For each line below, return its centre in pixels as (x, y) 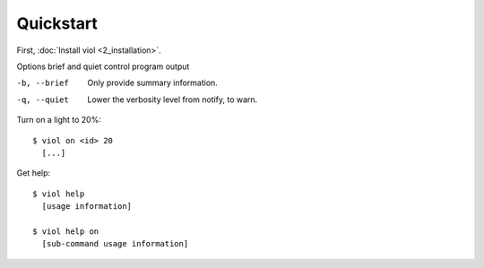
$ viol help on (66, 231)
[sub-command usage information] (115, 244)
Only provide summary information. (153, 83)
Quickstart (57, 23)
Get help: (34, 173)
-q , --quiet (43, 99)
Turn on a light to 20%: (59, 120)
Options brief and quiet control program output (103, 66)
